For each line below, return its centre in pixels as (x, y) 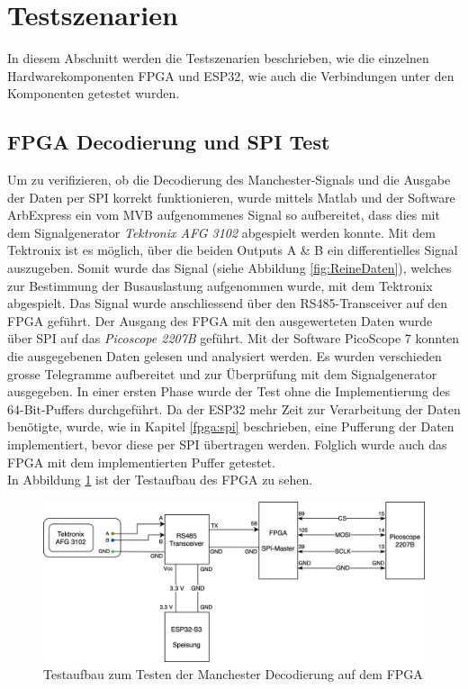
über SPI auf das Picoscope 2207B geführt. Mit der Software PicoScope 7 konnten (234, 338)
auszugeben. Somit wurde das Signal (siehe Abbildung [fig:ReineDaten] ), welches (229, 268)
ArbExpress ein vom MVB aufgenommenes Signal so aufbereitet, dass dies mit (224, 215)
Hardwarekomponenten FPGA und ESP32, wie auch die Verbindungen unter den (231, 75)
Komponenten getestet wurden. (94, 93)
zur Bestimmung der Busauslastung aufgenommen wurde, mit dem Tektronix (220, 285)
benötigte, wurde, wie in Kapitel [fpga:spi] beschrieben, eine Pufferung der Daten (231, 426)
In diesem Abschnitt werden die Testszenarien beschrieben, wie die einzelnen (218, 58)
